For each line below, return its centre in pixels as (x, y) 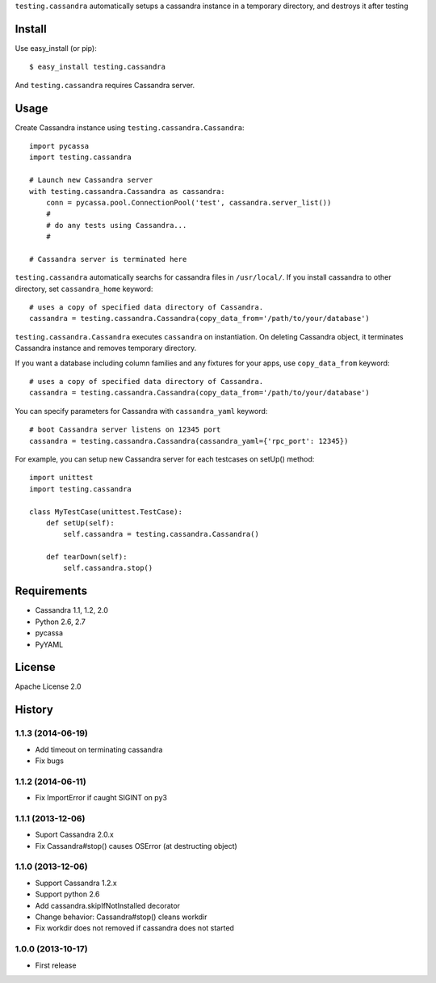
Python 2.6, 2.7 (61, 622)
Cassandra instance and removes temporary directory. (106, 348)
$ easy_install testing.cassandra (97, 67)
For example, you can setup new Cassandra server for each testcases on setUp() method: (165, 459)
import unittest (61, 478)
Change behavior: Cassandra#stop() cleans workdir (121, 917)
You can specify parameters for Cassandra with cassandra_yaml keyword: (141, 411)
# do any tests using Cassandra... (116, 225)
